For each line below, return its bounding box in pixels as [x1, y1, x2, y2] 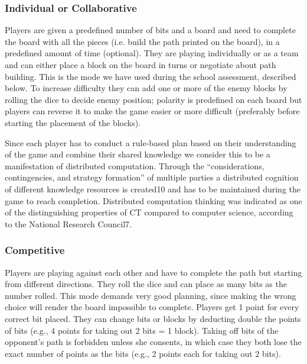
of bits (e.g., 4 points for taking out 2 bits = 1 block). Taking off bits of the [5, 324, 279, 336]
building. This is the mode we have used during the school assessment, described [5, 70, 296, 82]
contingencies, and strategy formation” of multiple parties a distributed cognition [5, 171, 299, 183]
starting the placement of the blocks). [5, 116, 141, 128]
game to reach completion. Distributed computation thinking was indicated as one [5, 194, 302, 207]
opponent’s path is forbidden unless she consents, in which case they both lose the [5, 336, 302, 348]
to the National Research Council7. [5, 217, 132, 230]
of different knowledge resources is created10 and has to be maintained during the [5, 182, 301, 195]
